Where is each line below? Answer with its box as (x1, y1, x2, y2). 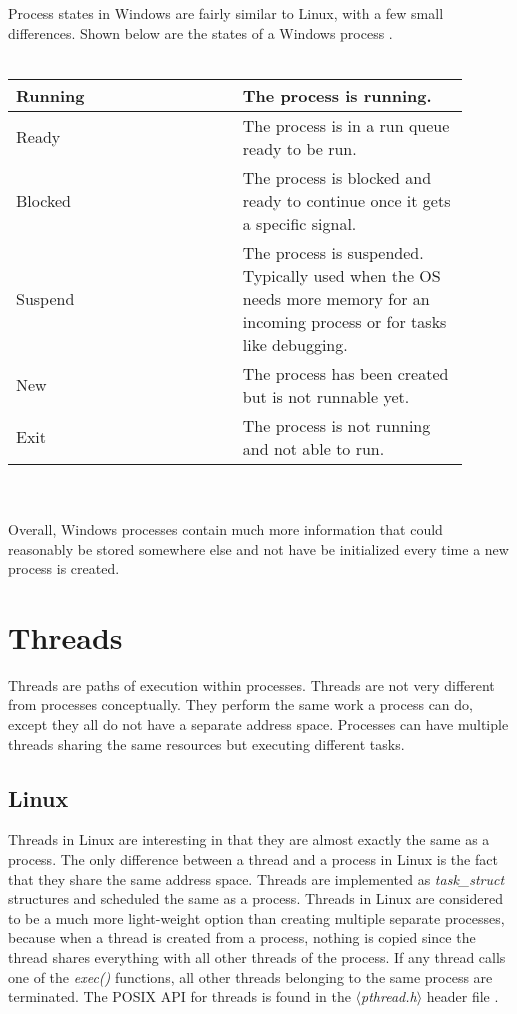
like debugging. (242, 332, 348, 356)
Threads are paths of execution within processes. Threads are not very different (8, 674, 495, 695)
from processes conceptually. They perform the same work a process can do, (8, 694, 473, 715)
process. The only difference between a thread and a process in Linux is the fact (8, 849, 498, 870)
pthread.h (361, 986, 417, 1007)
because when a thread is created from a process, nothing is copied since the (8, 927, 476, 948)
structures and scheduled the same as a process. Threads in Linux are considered (8, 888, 503, 909)
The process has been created (242, 361, 449, 385)
